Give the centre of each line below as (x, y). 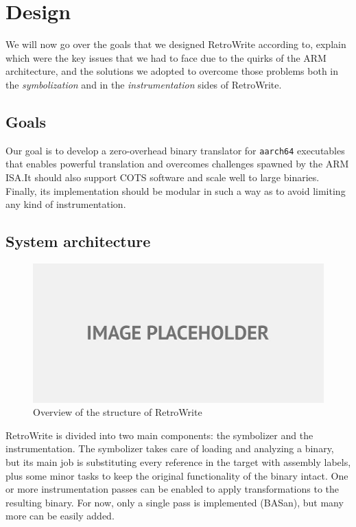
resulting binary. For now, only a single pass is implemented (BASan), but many (175, 502)
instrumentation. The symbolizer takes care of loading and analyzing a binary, (170, 448)
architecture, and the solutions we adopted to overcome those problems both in (172, 71)
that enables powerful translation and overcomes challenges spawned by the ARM (177, 164)
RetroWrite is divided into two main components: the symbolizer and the (159, 435)
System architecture (78, 241)
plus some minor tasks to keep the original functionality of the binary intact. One (177, 475)
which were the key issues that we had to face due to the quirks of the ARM (166, 57)
